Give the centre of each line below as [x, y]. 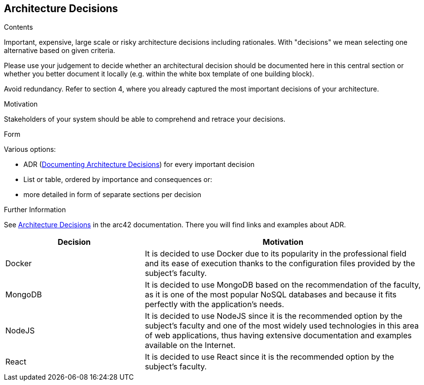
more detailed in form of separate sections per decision [112, 195]
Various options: [30, 149]
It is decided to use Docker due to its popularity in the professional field [276, 254]
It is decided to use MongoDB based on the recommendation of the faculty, [283, 285]
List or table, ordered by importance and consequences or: [118, 180]
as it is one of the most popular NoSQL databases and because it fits [271, 295]
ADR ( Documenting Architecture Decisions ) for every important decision [139, 165]
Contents [18, 27]
